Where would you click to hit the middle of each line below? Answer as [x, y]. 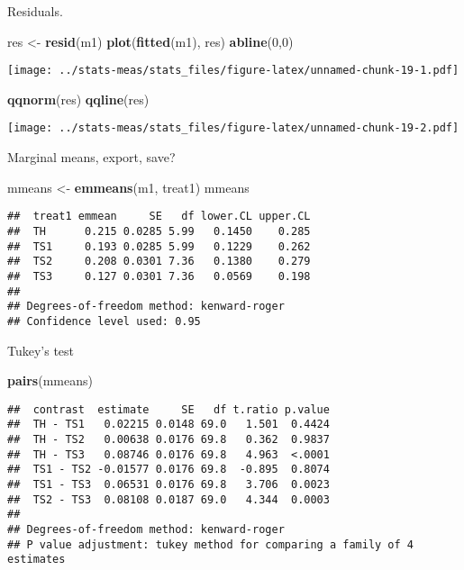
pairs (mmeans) [50, 380]
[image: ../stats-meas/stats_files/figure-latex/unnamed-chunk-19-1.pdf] [233, 71]
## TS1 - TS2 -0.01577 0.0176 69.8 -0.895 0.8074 [168, 470]
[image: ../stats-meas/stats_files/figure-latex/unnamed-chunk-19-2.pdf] [233, 128]
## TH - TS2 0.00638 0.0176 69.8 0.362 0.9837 [168, 440]
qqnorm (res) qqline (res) [78, 99]
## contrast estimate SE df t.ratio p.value [168, 409]
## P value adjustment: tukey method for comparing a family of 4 [211, 544]
